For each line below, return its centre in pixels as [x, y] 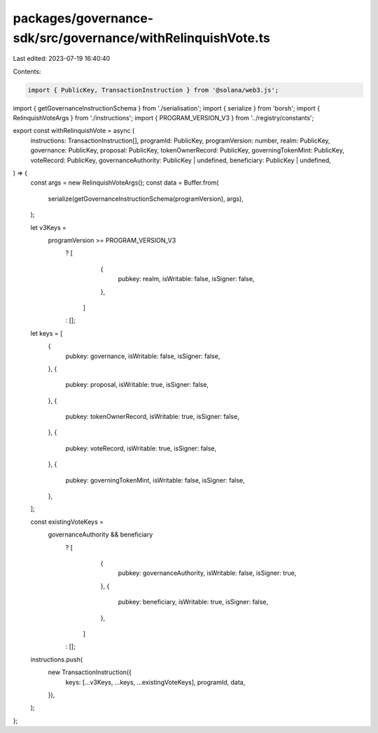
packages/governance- [83, 18]
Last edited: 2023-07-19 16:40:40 [62, 59]
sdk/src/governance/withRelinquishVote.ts [142, 38]
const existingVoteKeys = [67, 522]
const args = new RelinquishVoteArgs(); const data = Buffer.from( [125, 183]
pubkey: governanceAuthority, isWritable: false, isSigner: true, [207, 573]
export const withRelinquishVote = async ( [74, 131]
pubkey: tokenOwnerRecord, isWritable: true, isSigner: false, [152, 417]
